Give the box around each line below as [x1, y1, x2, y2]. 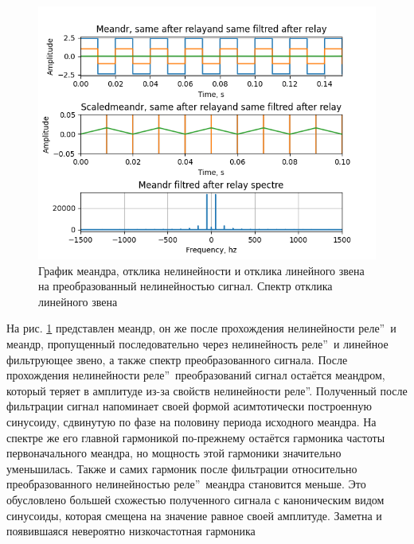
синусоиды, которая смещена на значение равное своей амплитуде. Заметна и [6, 507, 382, 523]
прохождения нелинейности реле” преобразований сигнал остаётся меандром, [6, 367, 385, 383]
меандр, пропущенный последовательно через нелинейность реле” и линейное [6, 335, 389, 352]
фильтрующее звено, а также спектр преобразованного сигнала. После [6, 351, 348, 367]
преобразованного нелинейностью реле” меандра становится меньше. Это [6, 476, 366, 492]
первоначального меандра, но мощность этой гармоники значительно [6, 445, 342, 461]
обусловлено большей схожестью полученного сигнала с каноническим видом [6, 491, 385, 507]
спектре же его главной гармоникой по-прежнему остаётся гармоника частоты [6, 429, 385, 445]
